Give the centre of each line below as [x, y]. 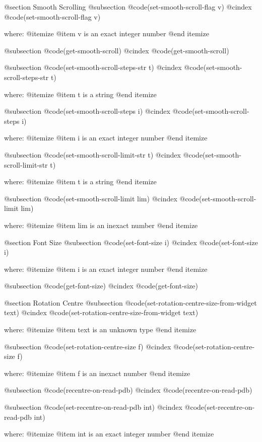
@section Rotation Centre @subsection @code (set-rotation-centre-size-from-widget [130, 302]
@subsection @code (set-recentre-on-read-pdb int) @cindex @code [104, 407]
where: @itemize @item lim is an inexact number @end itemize [101, 225]
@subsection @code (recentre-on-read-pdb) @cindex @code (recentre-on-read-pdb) [128, 390]
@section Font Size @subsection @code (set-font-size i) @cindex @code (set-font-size [131, 242]
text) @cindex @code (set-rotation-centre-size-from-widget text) [101, 312]
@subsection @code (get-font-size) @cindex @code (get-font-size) [101, 286]
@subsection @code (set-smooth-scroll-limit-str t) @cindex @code [104, 154]
